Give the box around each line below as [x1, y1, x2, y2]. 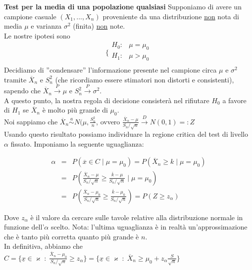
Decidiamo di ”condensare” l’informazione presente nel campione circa [4, 65, 217, 75]
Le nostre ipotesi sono [4, 30, 70, 40]
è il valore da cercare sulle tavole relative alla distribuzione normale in [30, 212, 243, 222]
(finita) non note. [73, 21, 125, 31]
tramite [4, 74, 27, 84]
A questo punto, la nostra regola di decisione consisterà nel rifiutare [4, 95, 209, 105]
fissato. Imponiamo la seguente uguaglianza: [10, 138, 144, 149]
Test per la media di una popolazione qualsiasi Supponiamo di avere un [4, 1, 242, 11]
